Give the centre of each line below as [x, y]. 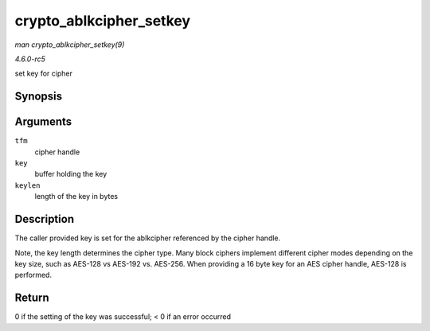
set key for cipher [44, 74]
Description [45, 219]
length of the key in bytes [76, 197]
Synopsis [39, 97]
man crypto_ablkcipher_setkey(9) [70, 45]
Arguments [43, 122]
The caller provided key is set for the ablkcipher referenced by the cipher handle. [148, 238]
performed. [33, 275]
